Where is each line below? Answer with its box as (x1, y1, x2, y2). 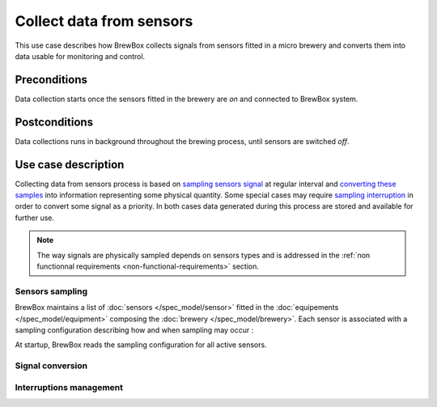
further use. (15, 213, 55, 223)
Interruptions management (15, 381, 124, 392)
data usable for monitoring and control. (15, 51, 146, 61)
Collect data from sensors (15, 12, 193, 30)
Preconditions (15, 73, 88, 87)
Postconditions (15, 115, 93, 129)
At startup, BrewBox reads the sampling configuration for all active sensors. (15, 340, 267, 350)
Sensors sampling (15, 286, 88, 297)
